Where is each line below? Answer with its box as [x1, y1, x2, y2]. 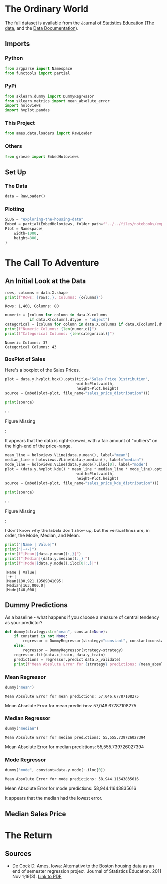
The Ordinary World [5, 3, 88, 15]
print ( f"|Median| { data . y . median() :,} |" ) [5, 556, 90, 561]
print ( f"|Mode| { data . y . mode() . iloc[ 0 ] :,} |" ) [5, 561, 99, 566]
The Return [5, 829, 52, 841]
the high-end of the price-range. [5, 443, 72, 449]
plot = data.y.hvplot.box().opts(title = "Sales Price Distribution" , [5, 377, 150, 382]
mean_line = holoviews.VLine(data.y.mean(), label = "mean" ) [5, 453, 130, 458]
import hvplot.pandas [5, 108, 50, 113]
